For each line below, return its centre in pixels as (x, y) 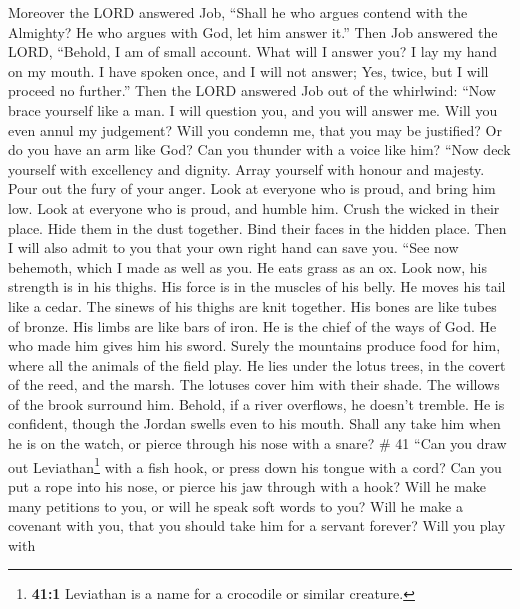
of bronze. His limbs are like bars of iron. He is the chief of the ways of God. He (252, 325)
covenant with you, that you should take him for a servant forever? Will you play (257, 525)
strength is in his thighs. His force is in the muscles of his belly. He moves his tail (257, 286)
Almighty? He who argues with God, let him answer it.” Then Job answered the (253, 31)
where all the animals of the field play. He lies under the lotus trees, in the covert (257, 364)
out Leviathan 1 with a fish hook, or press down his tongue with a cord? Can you (255, 465)
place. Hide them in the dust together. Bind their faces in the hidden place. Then (257, 227)
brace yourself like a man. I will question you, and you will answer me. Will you (253, 109)
